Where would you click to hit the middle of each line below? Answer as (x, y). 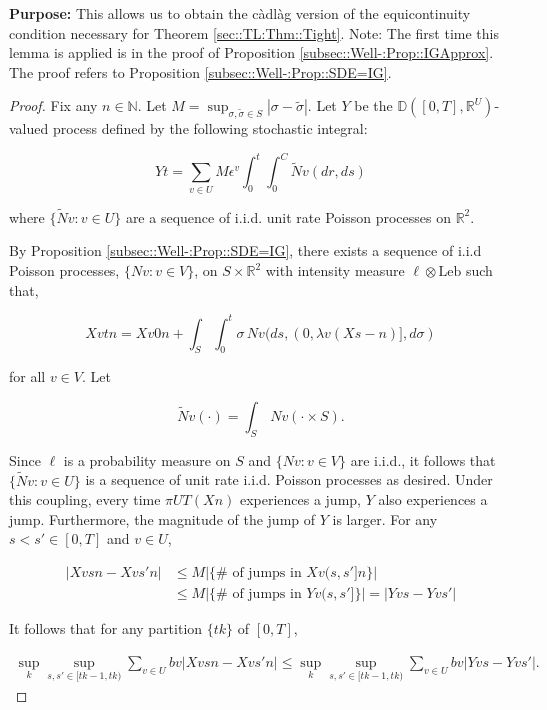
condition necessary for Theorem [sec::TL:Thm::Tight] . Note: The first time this (254, 32)
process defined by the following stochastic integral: (210, 128)
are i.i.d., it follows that (423, 459)
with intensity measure (335, 270)
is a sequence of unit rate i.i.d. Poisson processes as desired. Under (289, 479)
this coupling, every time (85, 499)
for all (27, 376)
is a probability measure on (147, 459)
